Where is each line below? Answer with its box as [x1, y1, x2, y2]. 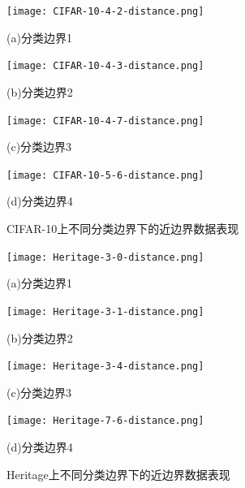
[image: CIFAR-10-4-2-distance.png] [6, 6, 204, 17]
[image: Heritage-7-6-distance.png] [6, 415, 204, 427]
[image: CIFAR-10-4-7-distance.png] [6, 114, 204, 127]
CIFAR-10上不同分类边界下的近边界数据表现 [6, 220, 239, 236]
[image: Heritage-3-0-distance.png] [6, 251, 204, 263]
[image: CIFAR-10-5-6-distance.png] [6, 169, 204, 181]
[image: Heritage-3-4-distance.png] [6, 361, 204, 373]
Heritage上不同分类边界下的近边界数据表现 [6, 465, 230, 482]
